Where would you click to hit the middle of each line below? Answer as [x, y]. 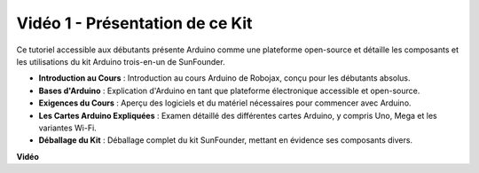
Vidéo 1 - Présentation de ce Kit [134, 23]
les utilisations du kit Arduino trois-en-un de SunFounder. [121, 61]
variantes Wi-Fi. [67, 128]
